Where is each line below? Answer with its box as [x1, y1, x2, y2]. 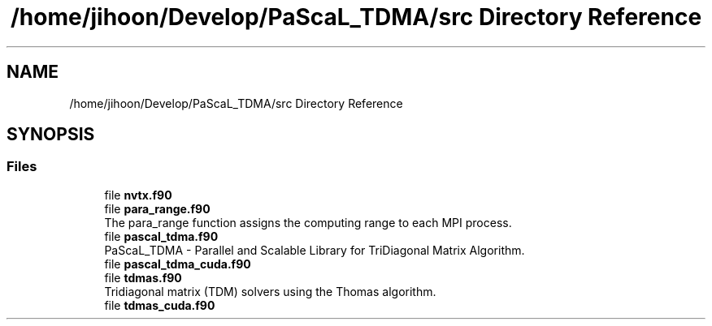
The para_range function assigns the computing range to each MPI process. [104, 215, 512, 229]
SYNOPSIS [7, 124, 95, 145]
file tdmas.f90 [104, 270, 182, 285]
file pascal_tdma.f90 [104, 229, 219, 243]
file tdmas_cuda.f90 [104, 298, 215, 312]
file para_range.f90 [104, 201, 211, 216]
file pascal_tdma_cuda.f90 [104, 256, 251, 271]
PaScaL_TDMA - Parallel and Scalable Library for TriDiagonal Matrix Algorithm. [104, 242, 525, 257]
